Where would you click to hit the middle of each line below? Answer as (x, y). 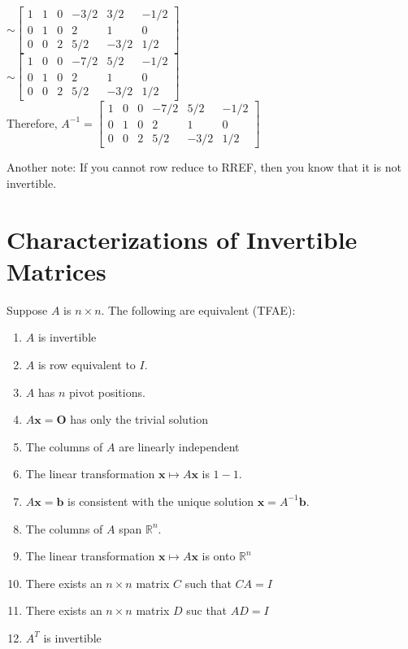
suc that (207, 610)
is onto (219, 556)
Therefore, (32, 122)
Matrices (56, 270)
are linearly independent (179, 446)
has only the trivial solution (139, 419)
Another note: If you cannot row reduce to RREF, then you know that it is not (204, 167)
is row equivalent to (87, 364)
